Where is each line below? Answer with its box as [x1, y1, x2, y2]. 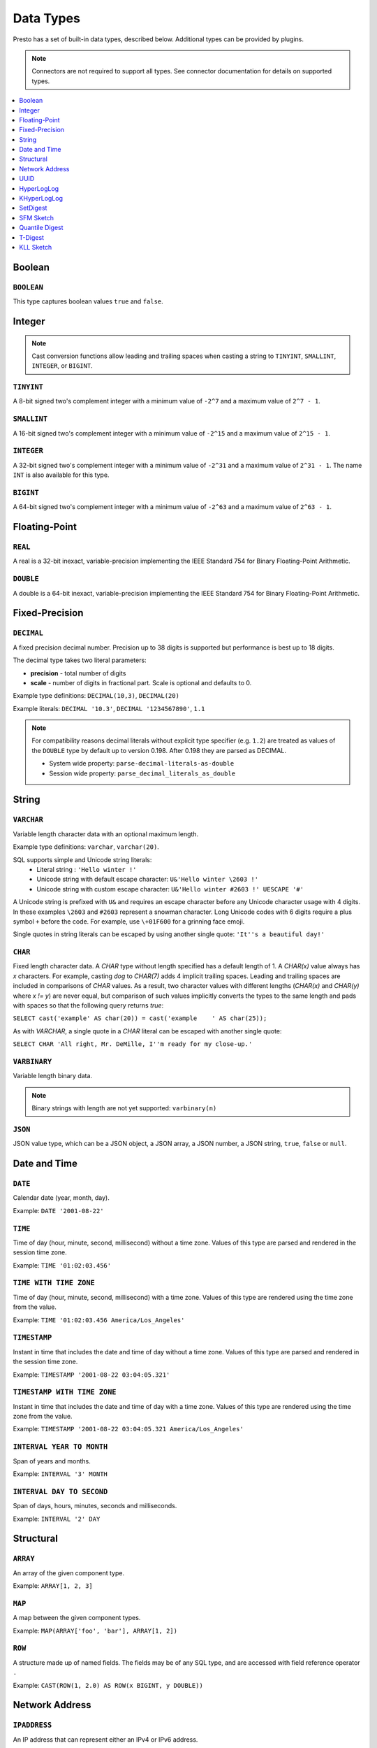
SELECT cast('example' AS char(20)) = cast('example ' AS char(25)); [13, 1015, 267, 1022]
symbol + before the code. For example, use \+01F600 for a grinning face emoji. [13, 917, 245, 926]
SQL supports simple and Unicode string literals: [13, 855, 152, 864]
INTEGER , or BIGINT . [31, 361, 94, 370]
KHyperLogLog [19, 194, 63, 203]
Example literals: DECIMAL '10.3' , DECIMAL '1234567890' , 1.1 [13, 704, 205, 712]
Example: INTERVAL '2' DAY [13, 1514, 101, 1523]
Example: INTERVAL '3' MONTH [13, 1470, 108, 1478]
